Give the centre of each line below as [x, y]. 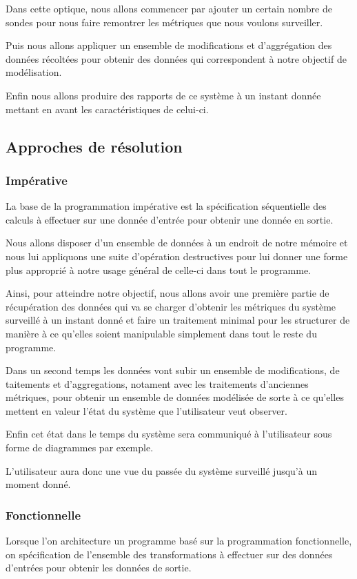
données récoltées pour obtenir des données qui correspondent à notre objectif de [176, 58]
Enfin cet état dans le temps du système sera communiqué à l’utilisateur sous [169, 434]
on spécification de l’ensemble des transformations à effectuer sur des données [169, 554]
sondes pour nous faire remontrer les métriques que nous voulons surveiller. [164, 22]
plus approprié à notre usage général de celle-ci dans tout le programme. [159, 269]
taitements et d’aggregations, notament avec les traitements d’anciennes [157, 383]
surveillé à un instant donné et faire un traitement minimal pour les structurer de [178, 320]
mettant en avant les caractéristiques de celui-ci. [107, 109]
